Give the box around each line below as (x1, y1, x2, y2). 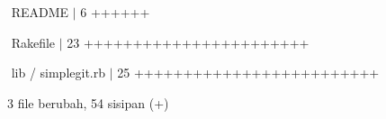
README (11, 3, 69, 21)
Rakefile (11, 32, 56, 51)
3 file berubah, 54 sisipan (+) (7, 93, 169, 112)
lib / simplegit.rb (11, 63, 106, 82)
